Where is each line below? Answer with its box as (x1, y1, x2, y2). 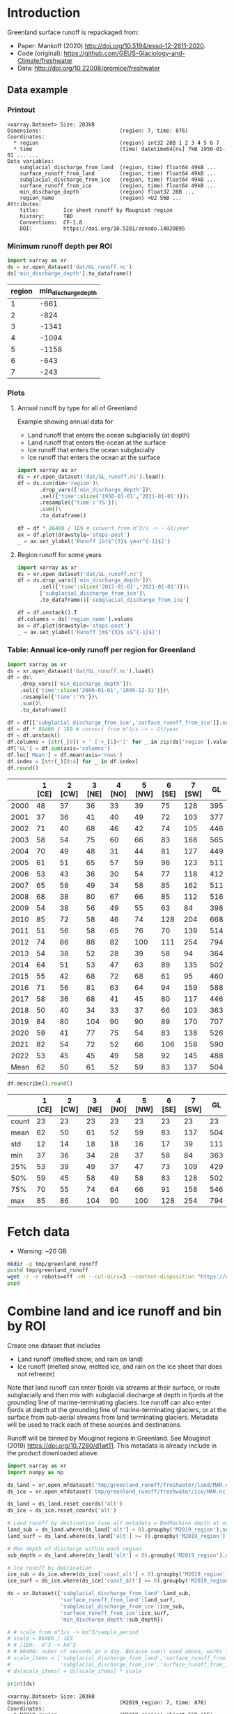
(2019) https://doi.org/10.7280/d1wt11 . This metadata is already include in (7, 1441, 217, 1450)
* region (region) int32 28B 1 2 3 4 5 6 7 (13, 139, 219, 146)
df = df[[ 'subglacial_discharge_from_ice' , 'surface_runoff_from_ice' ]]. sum (7, 719, 232, 726)
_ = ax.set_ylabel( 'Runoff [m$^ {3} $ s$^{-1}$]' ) (17, 628, 162, 635)
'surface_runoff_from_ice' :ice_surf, (60, 1609, 170, 1616)
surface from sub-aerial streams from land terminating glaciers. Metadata (7, 1413, 219, 1421)
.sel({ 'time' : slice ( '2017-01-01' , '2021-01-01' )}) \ (39, 584, 189, 591)
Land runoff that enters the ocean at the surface (27, 438, 166, 447)
